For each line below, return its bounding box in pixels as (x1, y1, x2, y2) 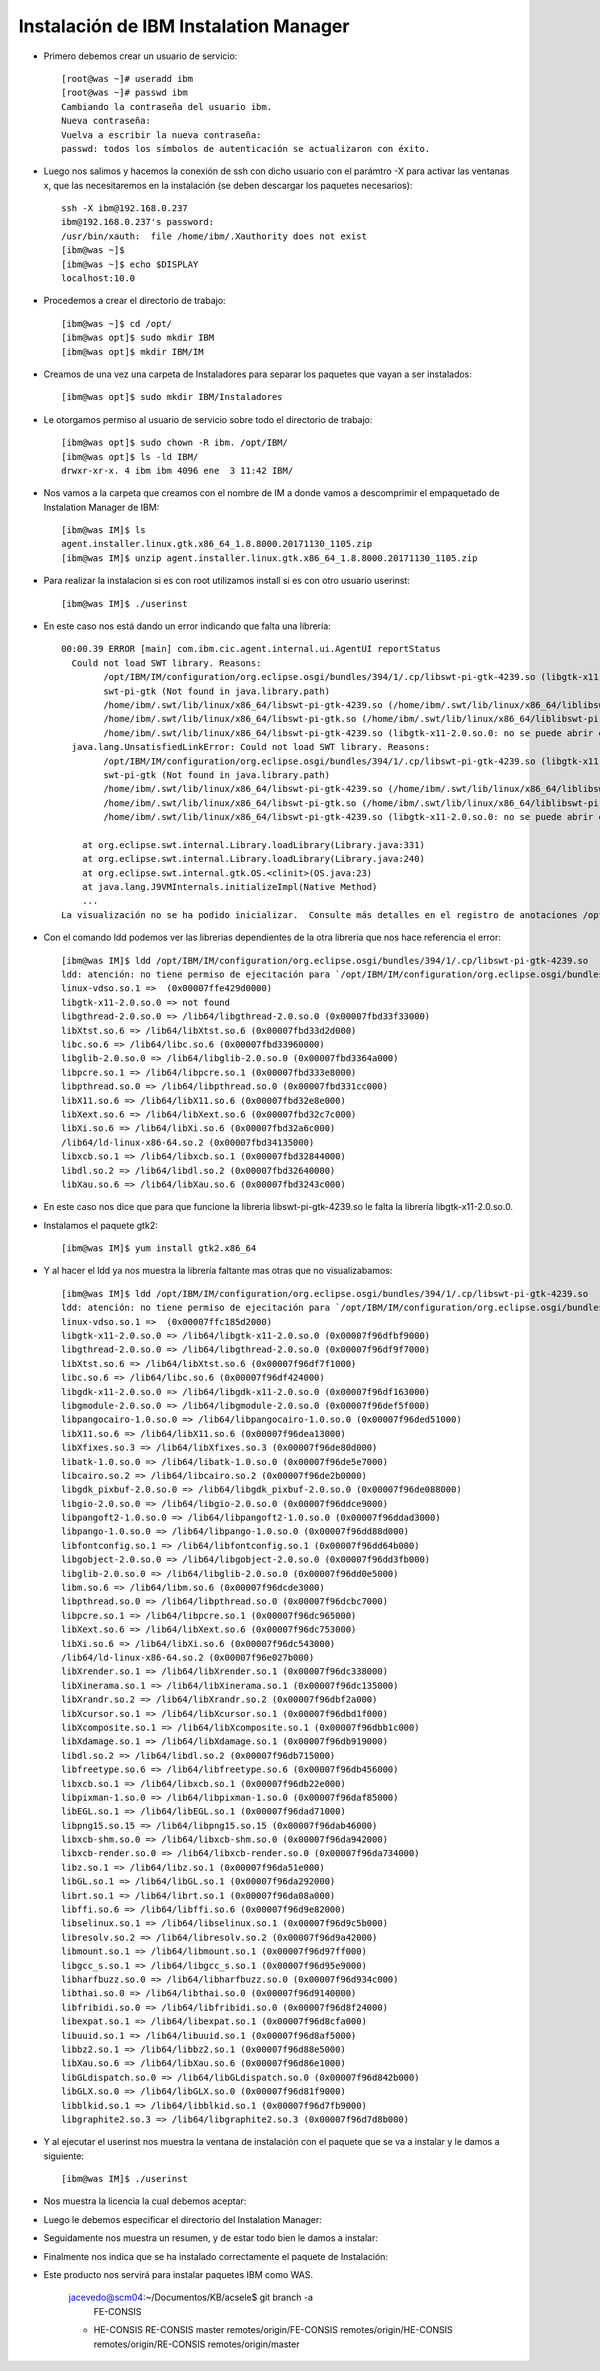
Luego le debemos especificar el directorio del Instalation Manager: (43, 2213, 322, 2225)
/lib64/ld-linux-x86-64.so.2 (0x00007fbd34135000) (61, 1136, 315, 1148)
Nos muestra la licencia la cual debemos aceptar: (43, 2195, 247, 2207)
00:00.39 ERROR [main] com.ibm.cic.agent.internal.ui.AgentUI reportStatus (61, 643, 441, 655)
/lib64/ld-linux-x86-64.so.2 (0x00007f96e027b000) (61, 1652, 315, 1663)
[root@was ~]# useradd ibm (61, 73, 194, 84)
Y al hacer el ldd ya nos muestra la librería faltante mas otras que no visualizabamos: (43, 1265, 393, 1277)
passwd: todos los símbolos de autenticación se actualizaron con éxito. (61, 143, 431, 154)
